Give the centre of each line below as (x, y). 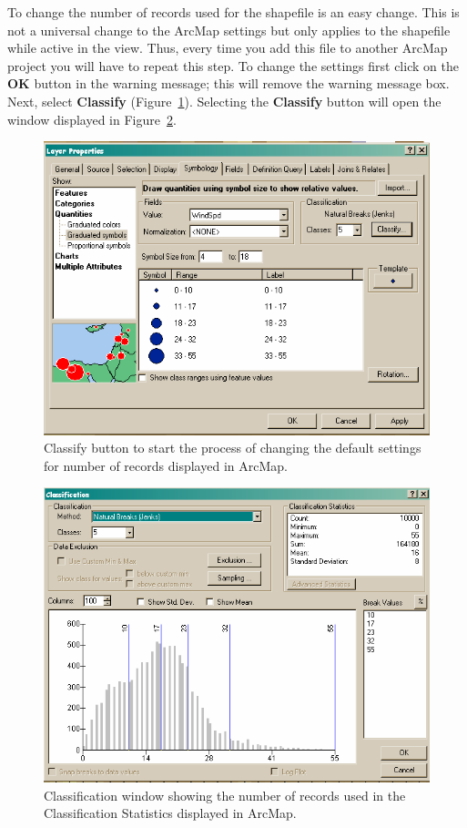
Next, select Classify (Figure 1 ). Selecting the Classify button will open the (224, 101)
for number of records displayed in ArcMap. (166, 465)
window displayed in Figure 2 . (92, 119)
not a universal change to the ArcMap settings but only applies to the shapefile (229, 30)
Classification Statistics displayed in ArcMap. (170, 813)
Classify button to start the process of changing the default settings (233, 448)
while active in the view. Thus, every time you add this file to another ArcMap (228, 48)
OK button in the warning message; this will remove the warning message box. (228, 83)
